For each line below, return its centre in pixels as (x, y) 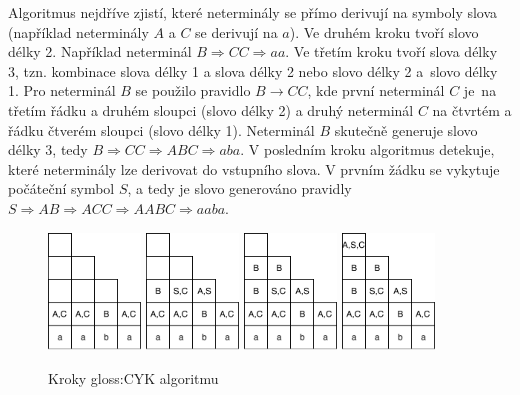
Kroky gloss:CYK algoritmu (133, 377)
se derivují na (236, 31)
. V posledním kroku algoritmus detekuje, (367, 149)
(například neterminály (78, 31)
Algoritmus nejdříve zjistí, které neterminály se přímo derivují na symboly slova (253, 12)
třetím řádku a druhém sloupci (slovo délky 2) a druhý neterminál (211, 109)
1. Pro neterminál (62, 90)
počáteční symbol (61, 188)
